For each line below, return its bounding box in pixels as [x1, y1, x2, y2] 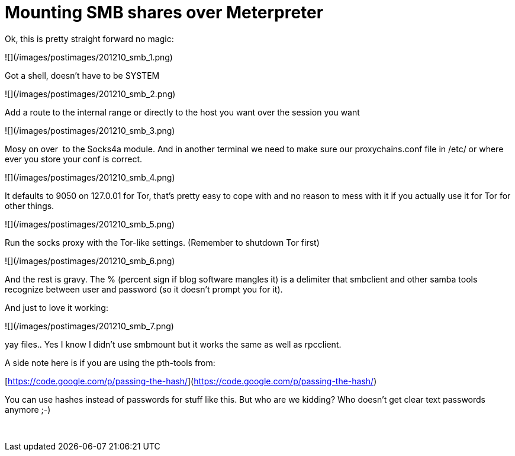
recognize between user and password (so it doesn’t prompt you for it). [5, 284, 283, 294]
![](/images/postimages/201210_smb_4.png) [5, 172, 175, 182]
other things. [5, 200, 54, 211]
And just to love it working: [5, 302, 108, 313]
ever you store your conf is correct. [5, 153, 143, 164]
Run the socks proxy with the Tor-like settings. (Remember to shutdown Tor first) [5, 237, 320, 248]
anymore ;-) [5, 404, 51, 415]
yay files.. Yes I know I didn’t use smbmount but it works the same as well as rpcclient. [5, 339, 342, 349]
